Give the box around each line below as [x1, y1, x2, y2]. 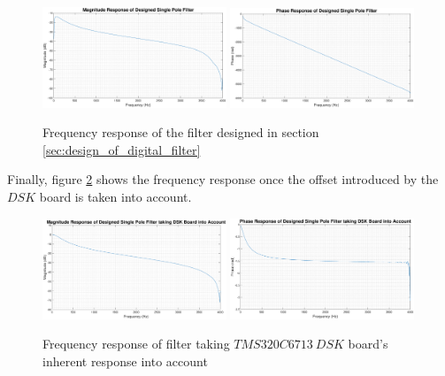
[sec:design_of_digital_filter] [42, 140, 201, 158]
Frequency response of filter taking [42, 334, 230, 353]
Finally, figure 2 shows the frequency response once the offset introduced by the [7, 170, 439, 188]
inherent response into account [42, 351, 208, 370]
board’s [348, 334, 388, 353]
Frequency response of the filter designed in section [42, 123, 319, 142]
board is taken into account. [39, 187, 192, 205]
